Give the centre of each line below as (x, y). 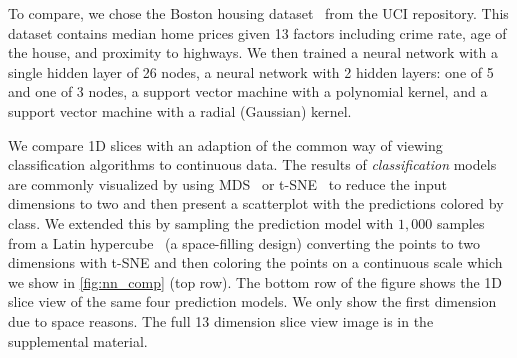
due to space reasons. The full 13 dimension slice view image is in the (221, 320)
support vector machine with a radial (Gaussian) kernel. (180, 110)
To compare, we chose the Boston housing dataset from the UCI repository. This (258, 13)
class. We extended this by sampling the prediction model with (201, 222)
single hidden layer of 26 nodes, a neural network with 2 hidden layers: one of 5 (251, 71)
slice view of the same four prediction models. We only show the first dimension (252, 301)
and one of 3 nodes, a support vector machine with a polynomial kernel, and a (248, 91)
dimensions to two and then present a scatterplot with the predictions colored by (256, 203)
